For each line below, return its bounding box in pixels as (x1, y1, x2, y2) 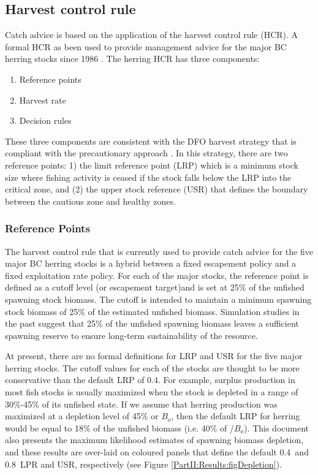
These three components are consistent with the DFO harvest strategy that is (5, 134, 297, 147)
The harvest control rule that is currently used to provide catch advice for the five (5, 245, 313, 257)
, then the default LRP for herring (171, 409, 300, 422)
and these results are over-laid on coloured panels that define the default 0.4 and (5, 446, 309, 458)
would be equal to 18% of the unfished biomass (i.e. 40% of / (5, 421, 234, 434)
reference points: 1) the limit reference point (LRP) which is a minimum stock (5, 158, 298, 171)
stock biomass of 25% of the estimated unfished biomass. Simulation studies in (5, 305, 300, 317)
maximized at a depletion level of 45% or (5, 409, 159, 422)
